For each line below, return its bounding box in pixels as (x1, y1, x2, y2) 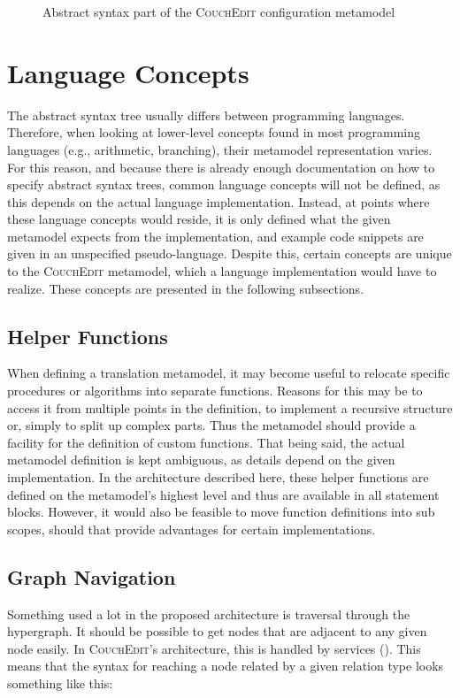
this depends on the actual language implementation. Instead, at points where (7, 192, 430, 211)
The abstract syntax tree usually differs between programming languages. (7, 105, 405, 124)
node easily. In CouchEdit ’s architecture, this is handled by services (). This (7, 639, 421, 657)
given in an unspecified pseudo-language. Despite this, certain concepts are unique (7, 244, 452, 263)
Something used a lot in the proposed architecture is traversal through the (7, 604, 410, 623)
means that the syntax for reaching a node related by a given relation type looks (7, 656, 444, 675)
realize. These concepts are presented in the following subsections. (7, 279, 364, 297)
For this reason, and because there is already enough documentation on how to (7, 157, 435, 176)
